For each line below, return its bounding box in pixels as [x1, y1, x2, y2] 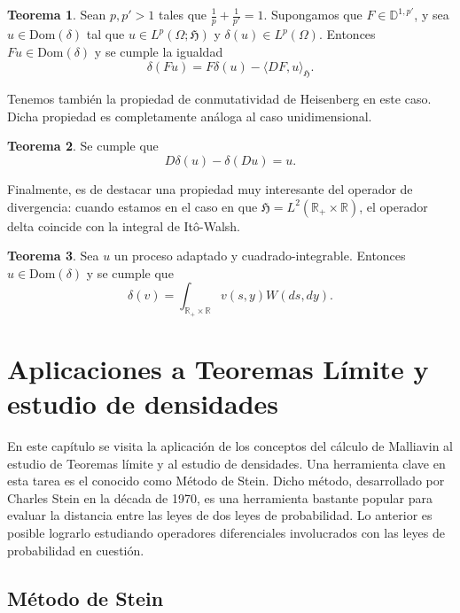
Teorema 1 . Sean [7, 5, 106, 23]
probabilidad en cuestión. [7, 540, 144, 559]
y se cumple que [86, 263, 174, 282]
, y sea [414, 5, 449, 23]
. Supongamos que [263, 5, 363, 23]
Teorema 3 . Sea [7, 246, 99, 265]
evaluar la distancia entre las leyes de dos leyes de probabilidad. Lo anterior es [7, 506, 433, 524]
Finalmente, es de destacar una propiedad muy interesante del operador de [7, 180, 413, 198]
